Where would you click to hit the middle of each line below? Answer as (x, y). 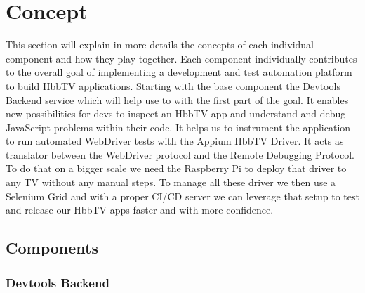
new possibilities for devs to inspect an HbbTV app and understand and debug (176, 113)
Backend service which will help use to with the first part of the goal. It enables (177, 99)
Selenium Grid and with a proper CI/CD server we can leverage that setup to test (182, 196)
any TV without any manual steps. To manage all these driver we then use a (171, 182)
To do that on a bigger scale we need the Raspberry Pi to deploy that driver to (176, 168)
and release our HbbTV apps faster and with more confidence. (140, 210)
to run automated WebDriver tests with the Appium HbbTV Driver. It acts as (175, 141)
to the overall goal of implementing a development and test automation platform (179, 72)
